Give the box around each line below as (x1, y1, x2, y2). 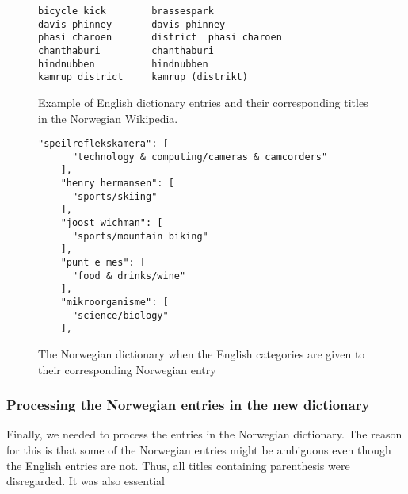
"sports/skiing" (71, 190, 158, 202)
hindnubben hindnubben (38, 58, 208, 70)
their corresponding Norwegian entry (38, 361, 216, 377)
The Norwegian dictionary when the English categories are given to (38, 345, 365, 362)
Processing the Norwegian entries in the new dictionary (6, 395, 370, 415)
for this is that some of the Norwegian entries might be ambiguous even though (6, 441, 391, 458)
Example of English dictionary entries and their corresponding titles (38, 94, 368, 110)
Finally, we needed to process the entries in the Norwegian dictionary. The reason (6, 426, 402, 442)
